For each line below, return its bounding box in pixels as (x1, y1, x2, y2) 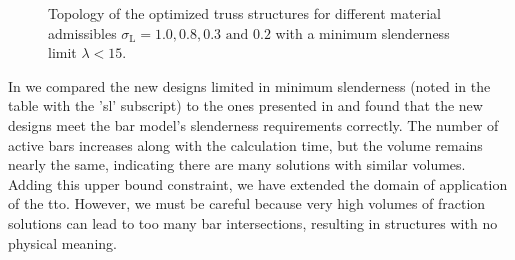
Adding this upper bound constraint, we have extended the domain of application (8, 173, 508, 194)
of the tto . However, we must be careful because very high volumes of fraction (8, 193, 486, 214)
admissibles (48, 22, 117, 43)
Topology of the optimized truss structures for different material (48, 3, 441, 23)
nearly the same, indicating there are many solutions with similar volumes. (8, 154, 466, 175)
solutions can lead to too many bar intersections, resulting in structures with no (8, 212, 498, 233)
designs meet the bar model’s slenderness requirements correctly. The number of (8, 114, 499, 135)
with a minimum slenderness (275, 22, 450, 43)
